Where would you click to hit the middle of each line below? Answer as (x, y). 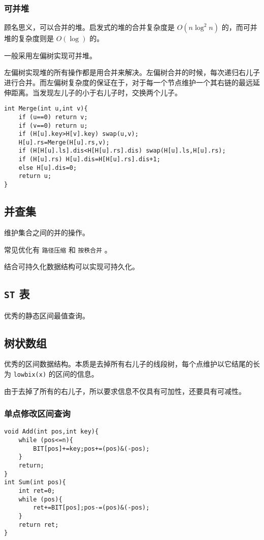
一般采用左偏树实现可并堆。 (50, 55)
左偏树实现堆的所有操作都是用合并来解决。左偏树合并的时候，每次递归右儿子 (132, 72)
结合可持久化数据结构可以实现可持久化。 (72, 266)
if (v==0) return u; (53, 125)
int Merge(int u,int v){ (46, 109)
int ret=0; (37, 491)
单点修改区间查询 (37, 413)
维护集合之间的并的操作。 (47, 232)
